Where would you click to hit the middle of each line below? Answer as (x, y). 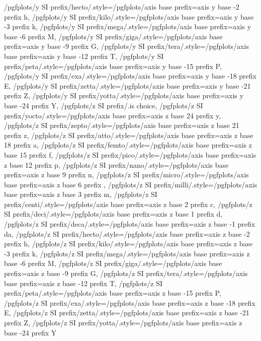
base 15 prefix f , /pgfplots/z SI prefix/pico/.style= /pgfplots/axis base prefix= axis (130, 154)
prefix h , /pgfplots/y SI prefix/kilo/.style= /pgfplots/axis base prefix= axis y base (129, 16)
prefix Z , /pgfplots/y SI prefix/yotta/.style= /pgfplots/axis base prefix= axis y (124, 95)
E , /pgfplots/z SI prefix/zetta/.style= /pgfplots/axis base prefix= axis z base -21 (127, 313)
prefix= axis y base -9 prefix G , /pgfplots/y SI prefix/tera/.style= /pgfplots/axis (126, 46)
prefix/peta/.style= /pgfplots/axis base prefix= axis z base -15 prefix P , (113, 293)
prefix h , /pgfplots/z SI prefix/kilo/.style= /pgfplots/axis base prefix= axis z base (128, 244)
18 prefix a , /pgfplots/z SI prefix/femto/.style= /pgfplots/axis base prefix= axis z (128, 145)
